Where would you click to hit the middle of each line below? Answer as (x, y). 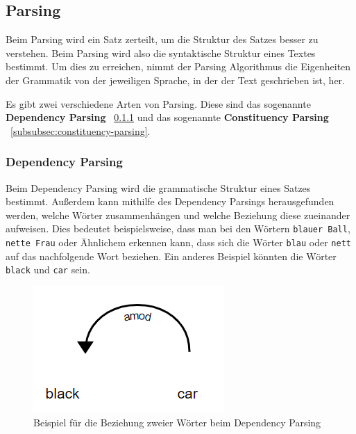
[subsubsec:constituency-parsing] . (80, 130)
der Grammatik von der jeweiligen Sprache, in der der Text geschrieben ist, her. (176, 80)
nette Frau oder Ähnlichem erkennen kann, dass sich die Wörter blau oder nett (178, 242)
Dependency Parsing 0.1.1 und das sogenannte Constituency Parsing (167, 117)
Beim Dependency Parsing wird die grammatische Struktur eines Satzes (158, 187)
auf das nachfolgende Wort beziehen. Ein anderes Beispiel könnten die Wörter (171, 256)
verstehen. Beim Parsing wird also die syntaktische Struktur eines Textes (161, 53)
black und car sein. (48, 270)
